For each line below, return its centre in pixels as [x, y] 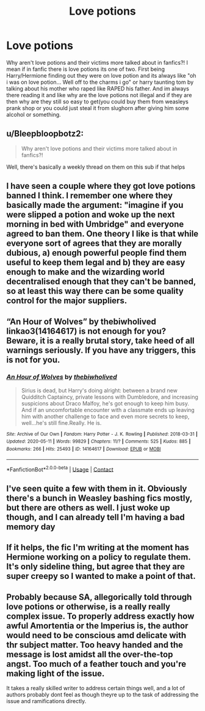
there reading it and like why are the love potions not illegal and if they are [99, 95]
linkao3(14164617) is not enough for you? [86, 331]
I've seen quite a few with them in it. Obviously [97, 488]
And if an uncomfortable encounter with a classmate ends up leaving [108, 410]
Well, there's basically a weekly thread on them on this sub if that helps [96, 167]
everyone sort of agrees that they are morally [94, 244]
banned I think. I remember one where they [89, 196]
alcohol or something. [34, 114]
